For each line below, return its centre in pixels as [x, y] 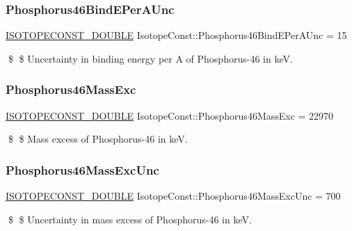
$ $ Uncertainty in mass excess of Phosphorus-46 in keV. [130, 219]
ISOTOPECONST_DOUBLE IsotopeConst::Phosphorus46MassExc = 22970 [170, 115]
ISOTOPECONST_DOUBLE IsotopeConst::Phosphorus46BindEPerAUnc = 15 [176, 35]
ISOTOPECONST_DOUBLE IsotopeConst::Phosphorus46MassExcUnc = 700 [173, 196]
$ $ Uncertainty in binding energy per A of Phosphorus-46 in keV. [150, 58]
